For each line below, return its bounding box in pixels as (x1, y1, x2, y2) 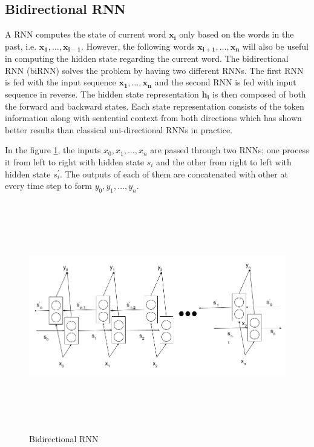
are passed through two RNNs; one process (150, 144, 309, 156)
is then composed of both (212, 88, 306, 101)
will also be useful (242, 39, 309, 52)
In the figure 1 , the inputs (5, 144, 101, 156)
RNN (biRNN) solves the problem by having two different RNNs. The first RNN (5, 64, 304, 76)
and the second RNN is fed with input (154, 76, 296, 88)
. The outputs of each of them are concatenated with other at (59, 167, 288, 180)
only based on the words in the (179, 28, 294, 41)
